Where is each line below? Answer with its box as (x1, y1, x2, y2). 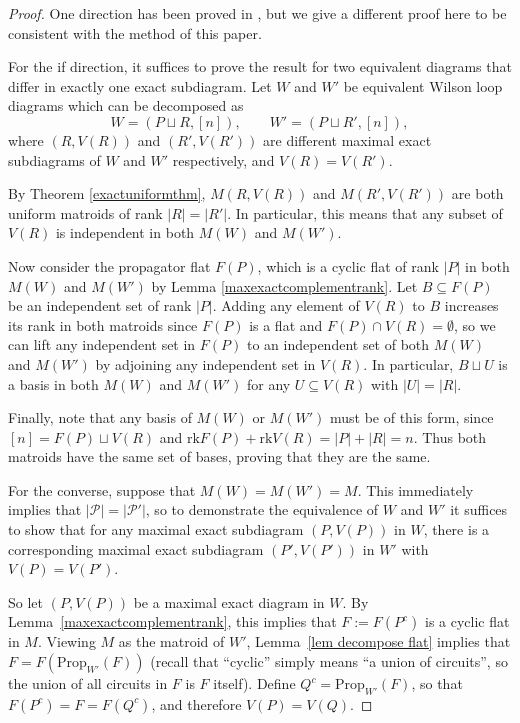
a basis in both (8, 373, 99, 394)
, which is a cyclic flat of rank (257, 255, 439, 276)
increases (444, 295, 499, 316)
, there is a (423, 519, 490, 540)
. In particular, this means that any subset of (227, 202, 503, 223)
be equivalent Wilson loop (343, 75, 503, 96)
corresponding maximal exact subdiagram (8, 538, 264, 559)
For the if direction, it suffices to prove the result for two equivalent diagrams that (8, 56, 512, 77)
